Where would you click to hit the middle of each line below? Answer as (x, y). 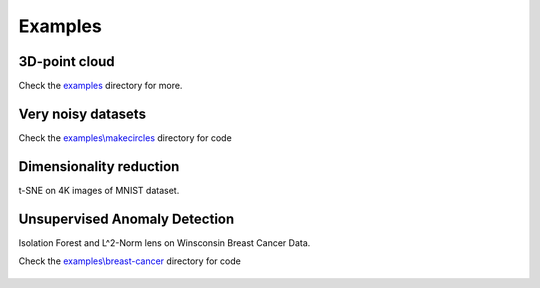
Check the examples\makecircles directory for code (125, 137)
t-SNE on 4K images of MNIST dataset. (99, 190)
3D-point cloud (66, 61)
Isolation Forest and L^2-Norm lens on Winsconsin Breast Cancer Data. (164, 242)
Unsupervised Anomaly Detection (126, 218)
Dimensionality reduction (99, 166)
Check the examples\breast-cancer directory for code (130, 261)
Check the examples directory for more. (100, 86)
